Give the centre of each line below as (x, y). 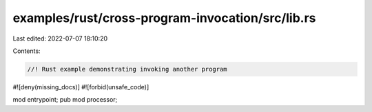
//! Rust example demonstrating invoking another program (127, 69)
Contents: (27, 51)
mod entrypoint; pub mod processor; (65, 100)
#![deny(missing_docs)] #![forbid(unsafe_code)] (81, 87)
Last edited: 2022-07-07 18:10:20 (60, 38)
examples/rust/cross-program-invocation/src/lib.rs (164, 18)
